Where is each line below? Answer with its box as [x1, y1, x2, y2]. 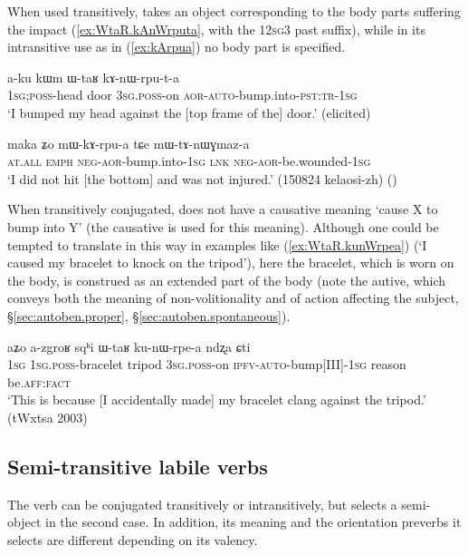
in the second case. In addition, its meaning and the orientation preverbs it [44, 512, 462, 531]
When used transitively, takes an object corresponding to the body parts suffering [7, 2, 461, 20]
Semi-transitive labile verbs [7, 452, 268, 480]
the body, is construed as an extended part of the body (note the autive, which [7, 270, 446, 289]
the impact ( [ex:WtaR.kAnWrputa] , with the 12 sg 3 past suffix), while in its [7, 19, 425, 38]
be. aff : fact [7, 372, 71, 391]
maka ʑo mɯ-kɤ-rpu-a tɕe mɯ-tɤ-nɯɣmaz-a [7, 133, 250, 152]
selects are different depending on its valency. [7, 530, 258, 549]
